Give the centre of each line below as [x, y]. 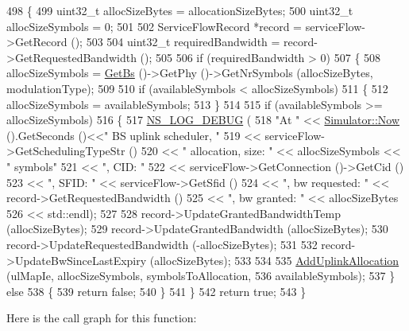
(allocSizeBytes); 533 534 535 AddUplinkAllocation [274, 260]
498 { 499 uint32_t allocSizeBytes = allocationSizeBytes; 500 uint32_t [180, 10]
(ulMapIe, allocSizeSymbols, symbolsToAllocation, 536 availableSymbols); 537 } [201, 276]
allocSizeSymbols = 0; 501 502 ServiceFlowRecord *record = [154, 26]
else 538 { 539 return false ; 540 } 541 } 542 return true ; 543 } [156, 291]
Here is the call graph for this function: [102, 318]
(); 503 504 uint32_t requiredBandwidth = [176, 42]
